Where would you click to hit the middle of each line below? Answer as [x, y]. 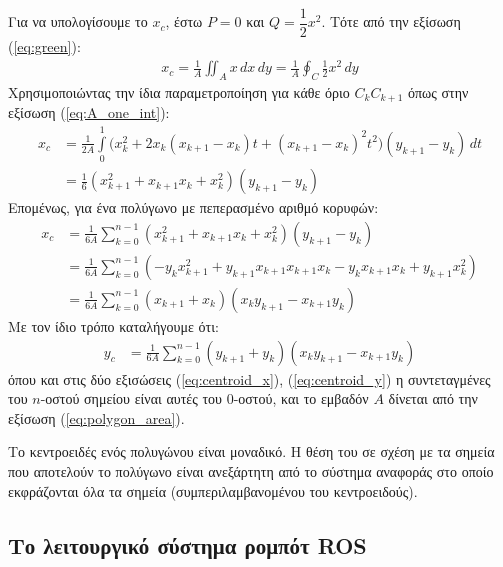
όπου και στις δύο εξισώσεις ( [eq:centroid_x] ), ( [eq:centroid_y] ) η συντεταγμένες [249, 378]
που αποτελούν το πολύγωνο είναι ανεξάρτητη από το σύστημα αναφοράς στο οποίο [251, 470]
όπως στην [438, 92]
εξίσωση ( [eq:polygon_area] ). [96, 417]
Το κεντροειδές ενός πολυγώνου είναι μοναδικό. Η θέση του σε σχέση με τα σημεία [251, 451]
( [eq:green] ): [44, 46]
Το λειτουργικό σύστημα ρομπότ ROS [187, 544]
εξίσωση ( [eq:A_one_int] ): [89, 112]
